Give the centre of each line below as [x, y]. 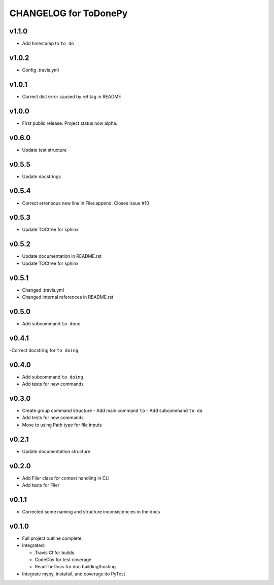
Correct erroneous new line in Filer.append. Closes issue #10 [86, 203]
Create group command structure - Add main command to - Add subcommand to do [112, 410]
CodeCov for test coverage [63, 559]
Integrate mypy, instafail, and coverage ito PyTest [74, 574]
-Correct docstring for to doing [44, 350]
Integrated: [33, 545]
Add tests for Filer [41, 485]
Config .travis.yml [41, 70]
